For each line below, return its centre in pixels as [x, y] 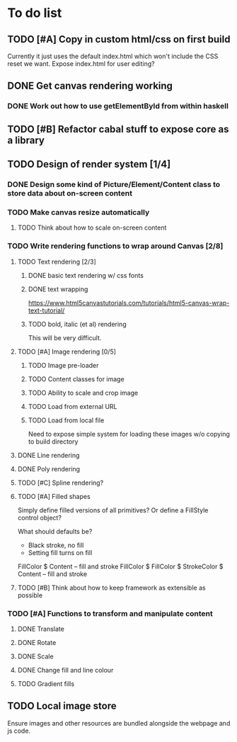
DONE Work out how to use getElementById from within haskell [118, 106]
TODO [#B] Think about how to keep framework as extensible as [112, 588]
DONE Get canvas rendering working [90, 86]
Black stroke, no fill [56, 545]
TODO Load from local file [66, 420]
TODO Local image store [62, 706]
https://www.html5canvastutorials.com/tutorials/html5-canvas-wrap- [129, 303]
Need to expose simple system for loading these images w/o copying [129, 434]
